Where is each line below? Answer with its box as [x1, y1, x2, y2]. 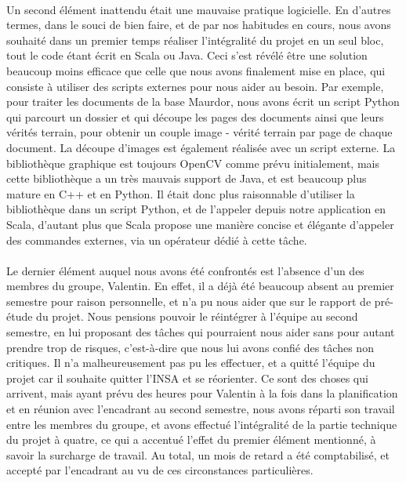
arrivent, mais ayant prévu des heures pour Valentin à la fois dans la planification [6, 385, 398, 401]
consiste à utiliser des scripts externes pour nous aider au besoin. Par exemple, [6, 78, 384, 94]
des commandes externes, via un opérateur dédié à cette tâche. [6, 231, 307, 248]
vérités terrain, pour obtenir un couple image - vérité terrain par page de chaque [6, 124, 393, 140]
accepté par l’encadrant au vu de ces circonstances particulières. [6, 462, 314, 478]
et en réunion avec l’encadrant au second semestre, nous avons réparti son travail [6, 401, 395, 417]
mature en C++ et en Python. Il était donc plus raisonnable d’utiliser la [6, 185, 355, 202]
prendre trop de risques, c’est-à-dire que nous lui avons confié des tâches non [6, 339, 374, 355]
